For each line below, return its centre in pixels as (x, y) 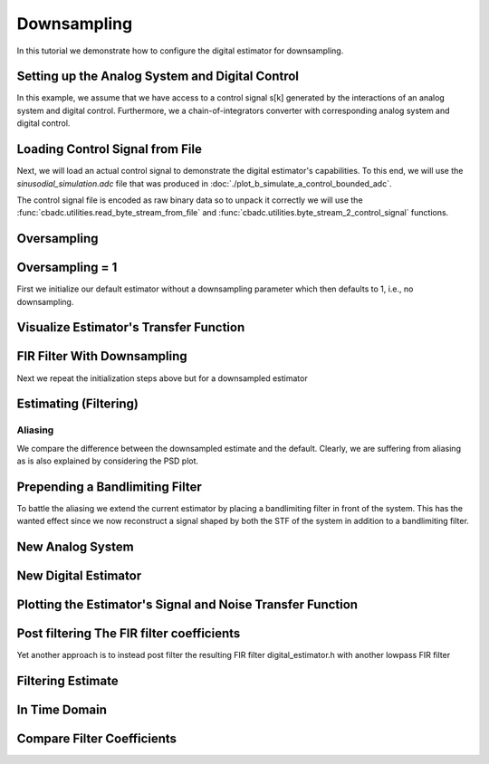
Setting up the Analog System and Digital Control (158, 76)
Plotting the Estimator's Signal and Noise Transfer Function (187, 605)
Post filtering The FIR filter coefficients (129, 634)
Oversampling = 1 (67, 267)
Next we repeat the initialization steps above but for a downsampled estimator (162, 378)
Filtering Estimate (67, 681)
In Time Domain (62, 710)
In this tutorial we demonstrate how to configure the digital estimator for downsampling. (180, 51)
